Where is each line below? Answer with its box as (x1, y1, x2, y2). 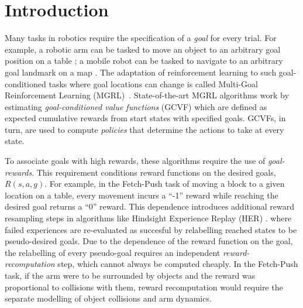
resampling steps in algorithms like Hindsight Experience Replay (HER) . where (5, 212, 292, 224)
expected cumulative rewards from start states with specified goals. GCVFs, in (5, 112, 286, 124)
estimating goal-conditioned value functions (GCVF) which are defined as (5, 100, 267, 112)
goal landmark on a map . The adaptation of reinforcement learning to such (5, 66, 277, 78)
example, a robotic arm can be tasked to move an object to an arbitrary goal (5, 43, 281, 55)
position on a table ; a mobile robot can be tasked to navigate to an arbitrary (5, 54, 283, 67)
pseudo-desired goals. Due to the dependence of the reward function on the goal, (5, 235, 293, 247)
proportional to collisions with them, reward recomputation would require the (5, 280, 283, 293)
